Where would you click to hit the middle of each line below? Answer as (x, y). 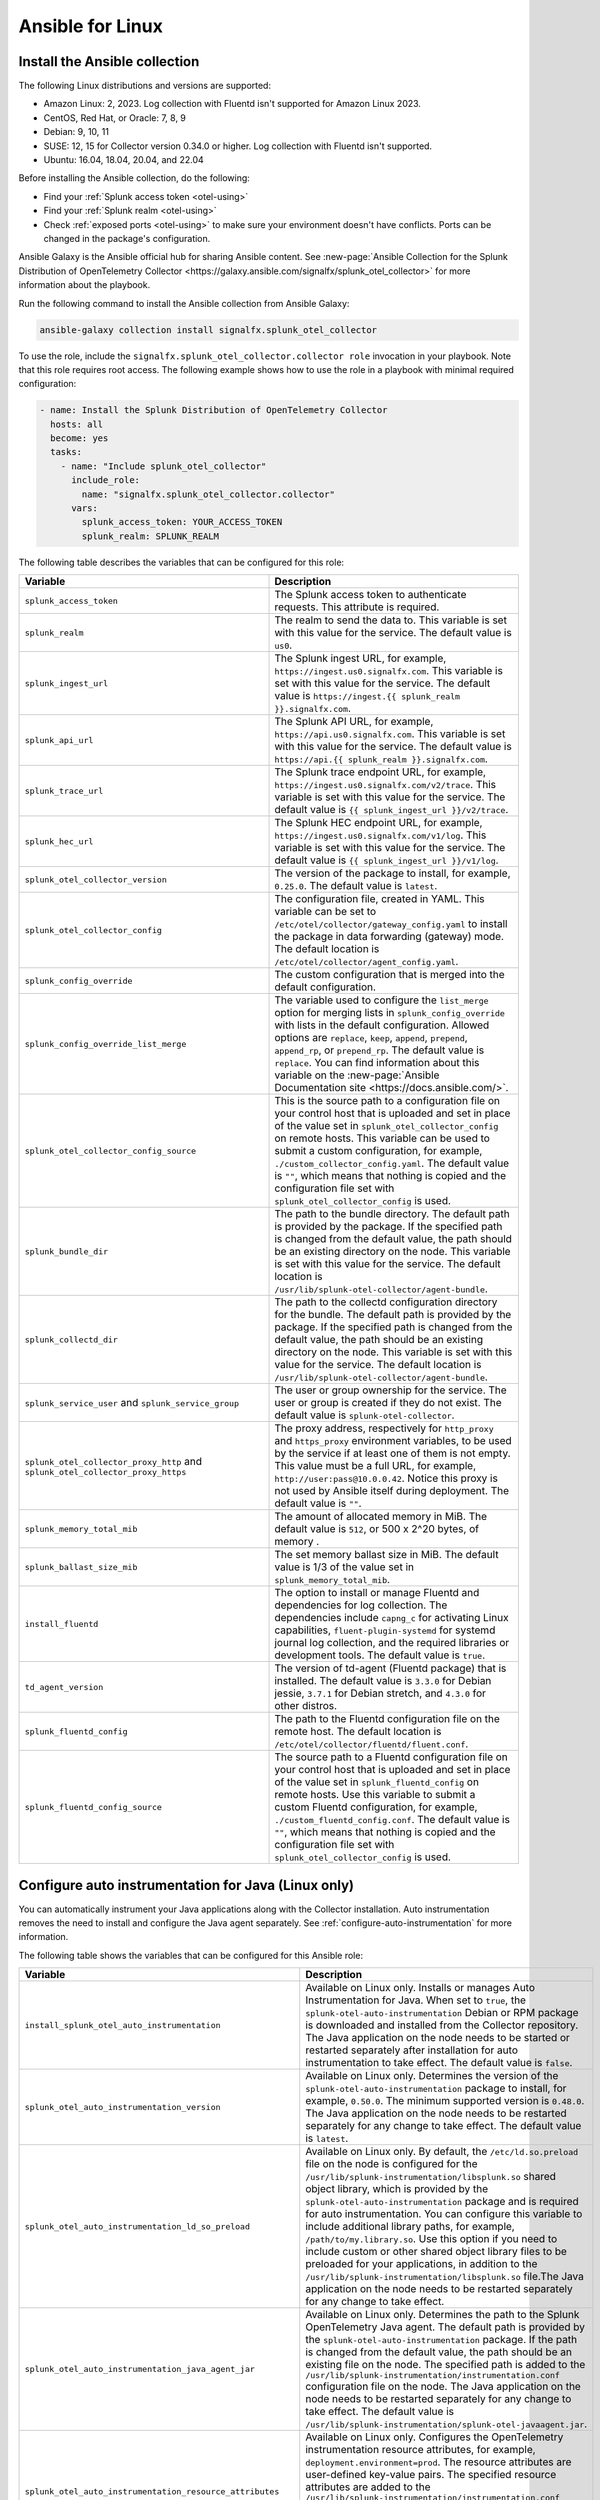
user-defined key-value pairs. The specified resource (431, 2475)
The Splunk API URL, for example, (354, 722)
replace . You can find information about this (377, 1063)
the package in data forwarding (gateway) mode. (389, 937)
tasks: (66, 452)
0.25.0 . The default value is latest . (356, 886)
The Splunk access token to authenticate (370, 595)
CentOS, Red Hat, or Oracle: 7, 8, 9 (115, 117)
